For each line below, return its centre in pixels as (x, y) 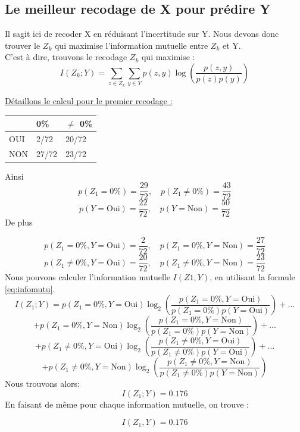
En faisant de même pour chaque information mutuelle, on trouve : (127, 404)
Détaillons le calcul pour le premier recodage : (89, 100)
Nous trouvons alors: (42, 384)
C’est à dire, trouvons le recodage (66, 57)
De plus (19, 222)
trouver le (23, 45)
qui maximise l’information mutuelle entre (131, 45)
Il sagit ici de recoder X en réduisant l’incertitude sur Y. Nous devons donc (142, 34)
